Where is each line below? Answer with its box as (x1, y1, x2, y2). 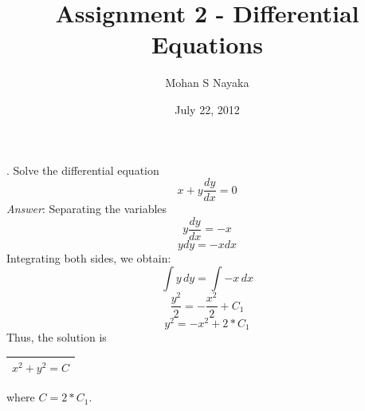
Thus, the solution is (6, 329, 107, 346)
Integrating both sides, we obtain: (6, 249, 171, 266)
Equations (151, 28, 263, 61)
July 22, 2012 (175, 101, 240, 117)
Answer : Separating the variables (6, 200, 167, 217)
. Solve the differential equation (6, 161, 159, 178)
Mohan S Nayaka (165, 74, 249, 91)
